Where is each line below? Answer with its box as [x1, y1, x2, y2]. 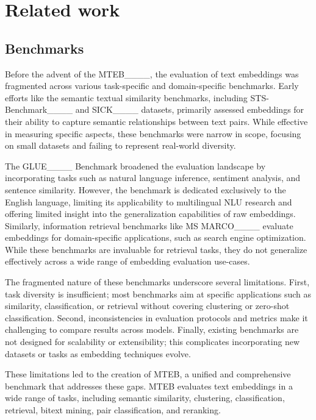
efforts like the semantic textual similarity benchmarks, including [5, 91, 248, 104]
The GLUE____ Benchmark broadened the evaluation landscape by [5, 159, 266, 172]
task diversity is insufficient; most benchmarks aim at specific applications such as [5, 287, 312, 300]
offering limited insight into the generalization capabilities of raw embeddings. [5, 207, 296, 220]
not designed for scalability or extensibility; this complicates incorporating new [5, 335, 300, 348]
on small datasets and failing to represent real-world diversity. [5, 139, 236, 152]
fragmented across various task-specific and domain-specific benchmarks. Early [5, 79, 299, 92]
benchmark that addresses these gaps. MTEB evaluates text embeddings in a [5, 379, 293, 392]
